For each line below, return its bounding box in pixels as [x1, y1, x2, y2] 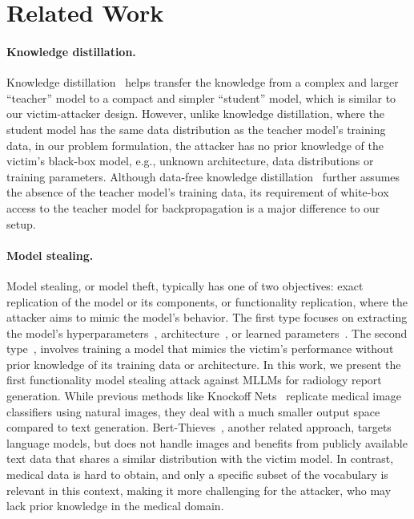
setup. [6, 215, 36, 232]
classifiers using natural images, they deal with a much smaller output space [6, 403, 380, 420]
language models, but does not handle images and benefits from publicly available [6, 434, 408, 451]
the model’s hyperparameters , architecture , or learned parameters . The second [6, 324, 408, 341]
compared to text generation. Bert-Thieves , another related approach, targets [6, 419, 392, 436]
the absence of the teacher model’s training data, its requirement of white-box [6, 184, 389, 201]
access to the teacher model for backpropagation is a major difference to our [6, 199, 380, 216]
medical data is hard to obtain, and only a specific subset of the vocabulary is [6, 466, 388, 483]
